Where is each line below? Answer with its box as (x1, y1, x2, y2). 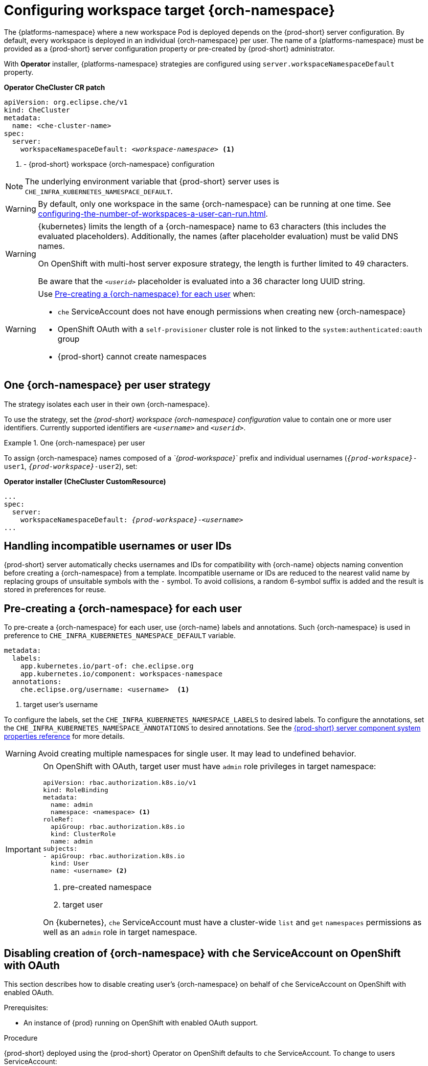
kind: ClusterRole (50, 830, 116, 838)
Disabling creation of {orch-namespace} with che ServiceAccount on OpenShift (4, 947, 401, 959)
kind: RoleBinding (43, 786, 109, 794)
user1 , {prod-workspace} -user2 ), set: (4, 462, 137, 470)
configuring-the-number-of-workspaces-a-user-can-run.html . (38, 208, 268, 219)
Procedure (4, 1034, 38, 1043)
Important (5, 844, 41, 854)
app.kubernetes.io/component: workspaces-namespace (20, 670, 223, 678)
